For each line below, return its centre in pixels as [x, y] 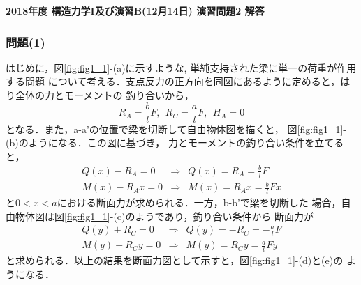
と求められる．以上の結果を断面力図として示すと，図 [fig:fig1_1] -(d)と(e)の [175, 260]
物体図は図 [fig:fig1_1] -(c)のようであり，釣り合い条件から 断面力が [164, 216]
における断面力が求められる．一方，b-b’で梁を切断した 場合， [199, 202]
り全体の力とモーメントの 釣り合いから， [100, 95]
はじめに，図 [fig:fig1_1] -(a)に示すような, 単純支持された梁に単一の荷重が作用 [181, 67]
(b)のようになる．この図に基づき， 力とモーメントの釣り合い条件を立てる [175, 142]
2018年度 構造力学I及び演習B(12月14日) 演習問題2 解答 [135, 10]
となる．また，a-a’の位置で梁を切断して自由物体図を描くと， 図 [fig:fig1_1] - [176, 129]
